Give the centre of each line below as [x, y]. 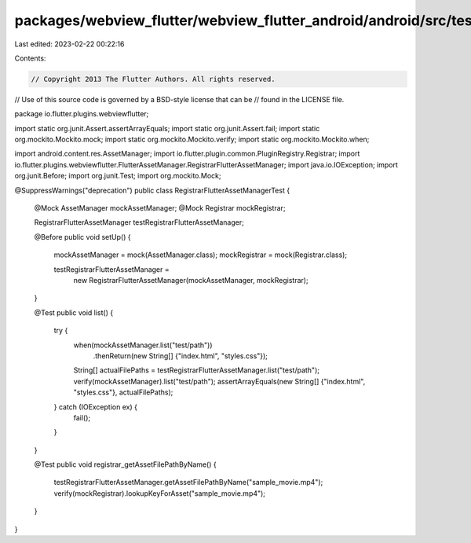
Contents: [30, 58]
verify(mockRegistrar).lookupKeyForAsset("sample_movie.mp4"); [160, 493]
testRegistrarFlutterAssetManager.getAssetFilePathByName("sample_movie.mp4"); [188, 482]
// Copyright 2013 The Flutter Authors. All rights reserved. [153, 79]
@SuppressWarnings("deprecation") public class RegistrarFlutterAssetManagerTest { [152, 190]
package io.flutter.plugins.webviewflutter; [82, 114]
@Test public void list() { [74, 312]
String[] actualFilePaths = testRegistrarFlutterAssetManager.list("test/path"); [196, 370]
